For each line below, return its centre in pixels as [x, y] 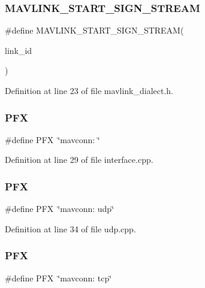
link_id [19, 50]
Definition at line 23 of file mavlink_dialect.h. [89, 90]
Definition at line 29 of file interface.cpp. [79, 160]
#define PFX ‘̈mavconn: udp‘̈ [60, 209]
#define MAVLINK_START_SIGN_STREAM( [94, 30]
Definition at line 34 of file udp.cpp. [70, 228]
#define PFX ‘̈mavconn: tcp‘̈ [58, 278]
